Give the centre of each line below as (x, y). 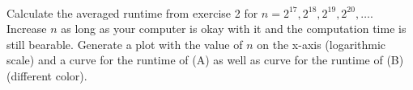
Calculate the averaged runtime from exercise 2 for (132, 12)
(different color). (47, 75)
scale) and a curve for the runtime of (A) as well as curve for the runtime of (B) (205, 60)
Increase (27, 29)
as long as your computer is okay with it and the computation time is (234, 29)
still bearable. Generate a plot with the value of (125, 44)
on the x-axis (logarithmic (321, 44)
